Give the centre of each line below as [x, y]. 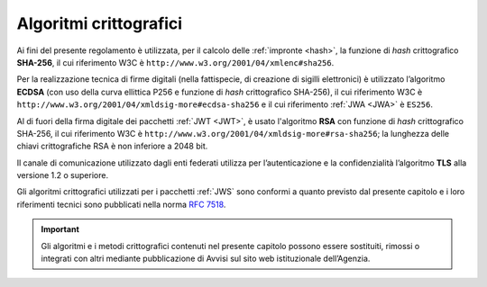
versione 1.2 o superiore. [62, 175]
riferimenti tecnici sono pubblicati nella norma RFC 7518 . [121, 204]
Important [60, 229]
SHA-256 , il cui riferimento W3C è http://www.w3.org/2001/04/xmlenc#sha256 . [175, 62]
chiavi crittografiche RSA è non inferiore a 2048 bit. [112, 146]
